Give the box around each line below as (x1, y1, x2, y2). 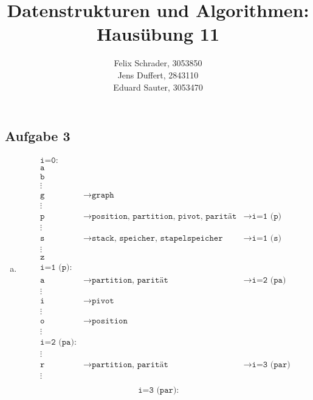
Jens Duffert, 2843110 (117, 68, 199, 81)
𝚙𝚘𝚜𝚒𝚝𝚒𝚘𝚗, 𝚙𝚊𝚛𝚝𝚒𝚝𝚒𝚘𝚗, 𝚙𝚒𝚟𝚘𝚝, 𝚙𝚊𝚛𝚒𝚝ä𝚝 (91, 212, 237, 221)
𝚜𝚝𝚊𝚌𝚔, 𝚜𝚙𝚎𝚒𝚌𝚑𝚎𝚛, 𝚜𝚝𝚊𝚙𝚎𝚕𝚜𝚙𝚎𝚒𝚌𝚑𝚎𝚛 (91, 234, 223, 243)
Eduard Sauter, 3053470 (113, 80, 203, 93)
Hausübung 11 (96, 21, 220, 46)
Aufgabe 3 (5, 126, 71, 145)
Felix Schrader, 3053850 (114, 57, 202, 69)
